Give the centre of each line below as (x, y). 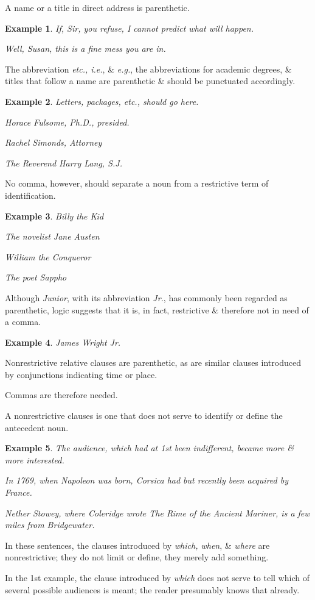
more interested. (35, 459)
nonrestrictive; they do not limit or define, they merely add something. (137, 557)
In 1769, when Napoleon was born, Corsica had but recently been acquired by (147, 480)
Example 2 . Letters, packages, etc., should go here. (102, 101)
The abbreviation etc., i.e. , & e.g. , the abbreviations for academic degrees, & (148, 69)
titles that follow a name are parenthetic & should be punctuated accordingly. (150, 81)
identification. (30, 195)
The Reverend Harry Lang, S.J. (64, 162)
